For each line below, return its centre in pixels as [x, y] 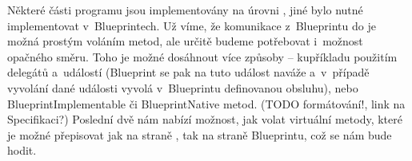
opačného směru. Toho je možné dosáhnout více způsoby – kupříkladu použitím [202, 56]
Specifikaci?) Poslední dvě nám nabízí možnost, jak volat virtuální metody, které [205, 119]
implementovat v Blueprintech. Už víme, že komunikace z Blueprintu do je [192, 25]
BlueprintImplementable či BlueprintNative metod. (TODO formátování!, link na [206, 103]
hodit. [22, 150]
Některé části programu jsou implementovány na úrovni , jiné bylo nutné [185, 10]
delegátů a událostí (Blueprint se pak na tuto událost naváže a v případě [188, 72]
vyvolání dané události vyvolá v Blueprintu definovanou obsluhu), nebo [183, 87]
